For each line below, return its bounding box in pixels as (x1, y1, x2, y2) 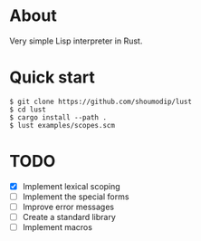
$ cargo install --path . (9, 112, 107, 122)
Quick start (9, 67, 95, 88)
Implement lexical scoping (22, 180, 120, 191)
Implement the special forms (22, 191, 129, 202)
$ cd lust (9, 105, 47, 114)
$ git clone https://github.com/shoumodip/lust (9, 97, 193, 106)
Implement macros (22, 222, 93, 233)
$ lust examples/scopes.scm (9, 120, 116, 130)
